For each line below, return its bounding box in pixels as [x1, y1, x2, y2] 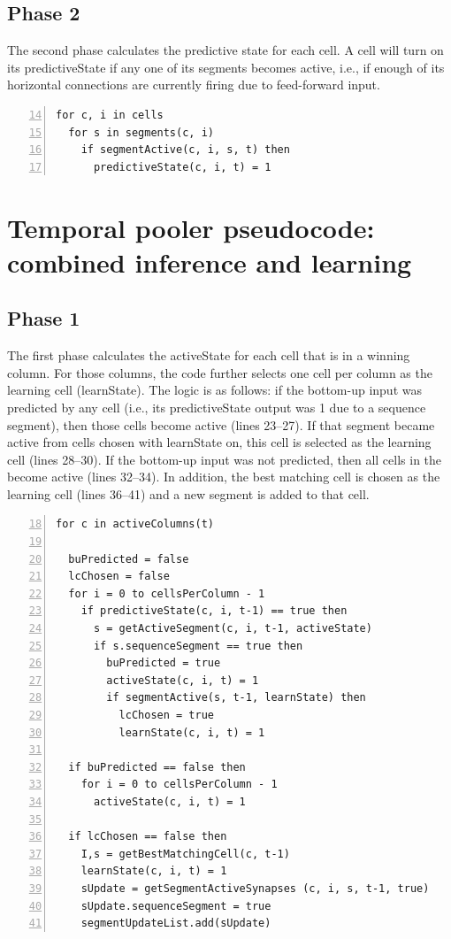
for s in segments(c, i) [68, 126, 214, 139]
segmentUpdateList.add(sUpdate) [80, 917, 271, 930]
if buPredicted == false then [68, 760, 246, 774]
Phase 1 [7, 304, 80, 332]
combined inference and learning [7, 243, 412, 280]
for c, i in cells [56, 108, 164, 121]
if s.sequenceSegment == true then [93, 639, 303, 652]
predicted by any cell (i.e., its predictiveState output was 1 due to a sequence [7, 397, 426, 416]
